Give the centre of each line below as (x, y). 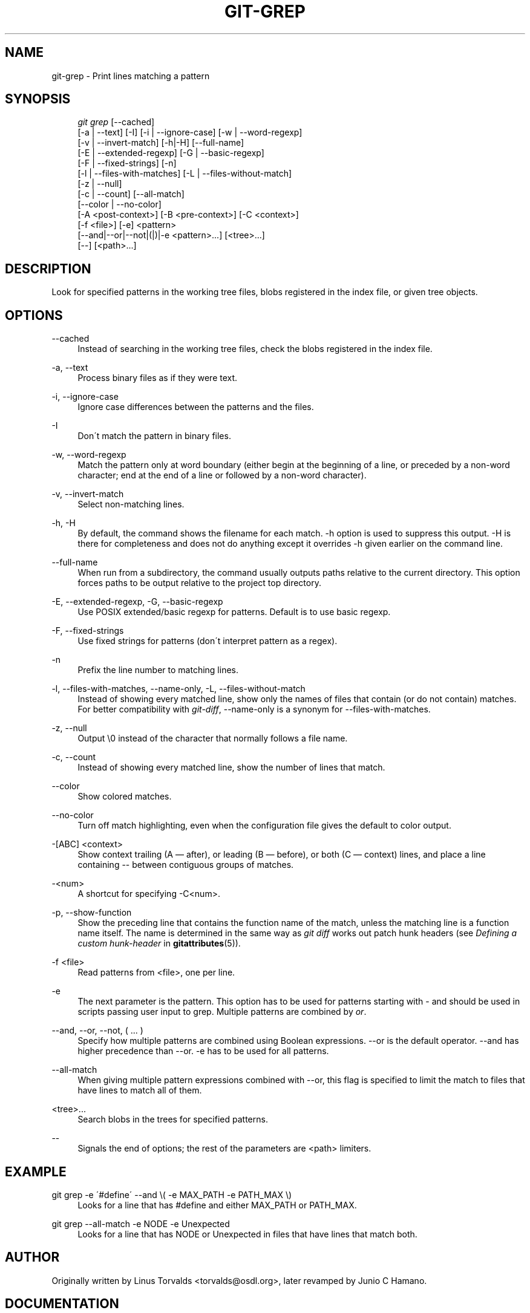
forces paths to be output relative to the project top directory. (199, 583)
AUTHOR (32, 1257)
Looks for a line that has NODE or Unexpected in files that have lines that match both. (247, 1234)
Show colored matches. (125, 797)
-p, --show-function (92, 913)
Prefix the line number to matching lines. (158, 670)
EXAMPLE (36, 1171)
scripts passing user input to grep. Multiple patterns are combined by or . (222, 1012)
